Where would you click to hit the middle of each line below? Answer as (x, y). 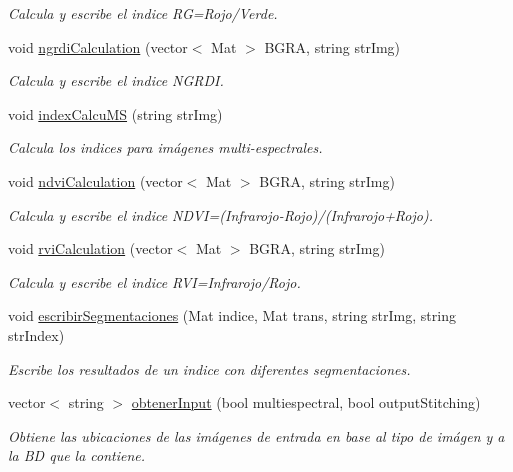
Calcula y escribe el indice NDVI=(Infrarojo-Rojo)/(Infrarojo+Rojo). (220, 214)
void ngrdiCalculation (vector (98, 46)
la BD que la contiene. (77, 455)
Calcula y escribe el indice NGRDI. (116, 80)
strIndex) (36, 334)
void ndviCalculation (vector (95, 180)
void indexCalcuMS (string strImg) (115, 113)
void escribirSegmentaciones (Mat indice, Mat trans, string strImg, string (232, 315)
